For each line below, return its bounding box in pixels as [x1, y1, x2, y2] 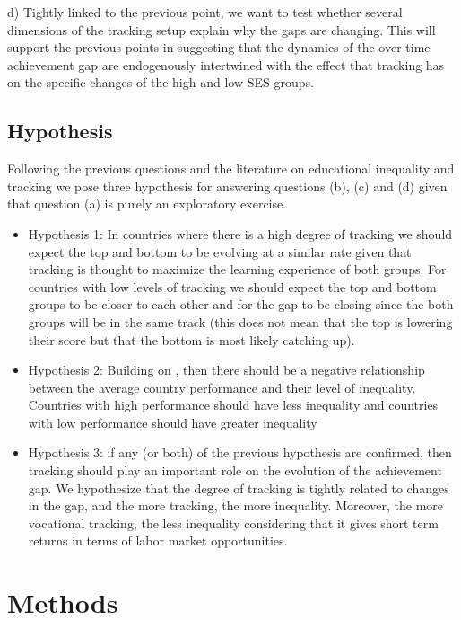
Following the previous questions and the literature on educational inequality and [7, 159, 455, 178]
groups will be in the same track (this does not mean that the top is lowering [28, 312, 453, 331]
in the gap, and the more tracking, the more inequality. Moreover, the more [28, 496, 444, 515]
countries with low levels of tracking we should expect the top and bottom [28, 277, 437, 296]
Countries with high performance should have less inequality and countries [28, 395, 439, 414]
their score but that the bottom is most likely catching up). [28, 330, 355, 349]
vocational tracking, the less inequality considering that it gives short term [28, 513, 439, 532]
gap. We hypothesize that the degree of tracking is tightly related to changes [28, 478, 449, 497]
